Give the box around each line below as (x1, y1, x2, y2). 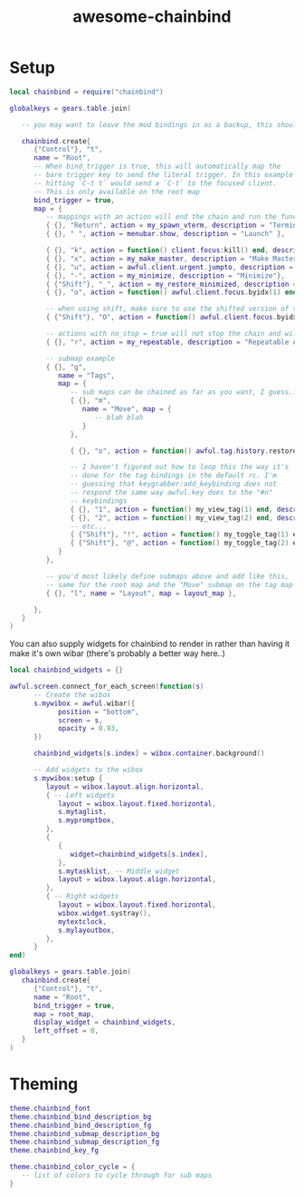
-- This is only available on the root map (33, 187, 201, 196)
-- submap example (45, 354, 116, 363)
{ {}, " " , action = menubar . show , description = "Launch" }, (45, 230, 286, 239)
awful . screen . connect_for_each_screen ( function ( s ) (9, 682, 204, 692)
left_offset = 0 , (33, 1026, 100, 1035)
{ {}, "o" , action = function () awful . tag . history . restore (70, 446, 298, 456)
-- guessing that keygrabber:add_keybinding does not (70, 479, 278, 489)
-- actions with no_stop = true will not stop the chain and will (45, 329, 301, 338)
